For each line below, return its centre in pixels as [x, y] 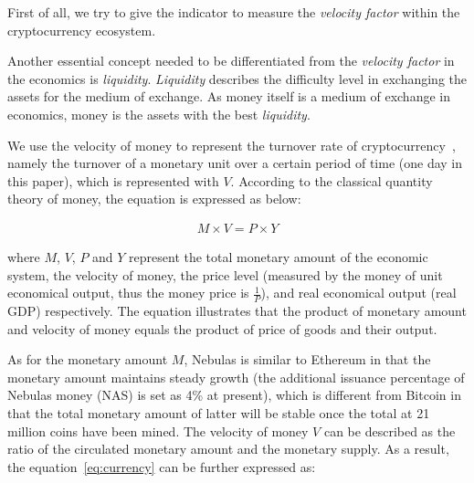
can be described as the [390, 430]
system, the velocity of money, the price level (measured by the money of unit [225, 274]
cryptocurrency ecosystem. [82, 30]
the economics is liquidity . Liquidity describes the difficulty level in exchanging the [237, 78]
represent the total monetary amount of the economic [279, 256]
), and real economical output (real [358, 293]
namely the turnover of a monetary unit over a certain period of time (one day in [235, 163]
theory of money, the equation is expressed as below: [154, 199]
